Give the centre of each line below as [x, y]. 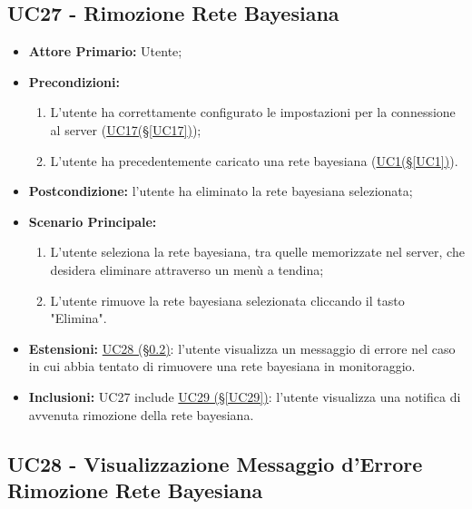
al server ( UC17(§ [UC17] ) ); [126, 129]
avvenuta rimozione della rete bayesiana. [141, 414]
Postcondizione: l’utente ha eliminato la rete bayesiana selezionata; [221, 191]
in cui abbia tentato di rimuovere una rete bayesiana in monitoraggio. [222, 366]
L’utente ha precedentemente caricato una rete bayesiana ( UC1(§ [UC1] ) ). [254, 160]
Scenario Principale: [93, 221]
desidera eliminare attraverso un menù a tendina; [187, 269]
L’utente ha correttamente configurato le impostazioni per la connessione [253, 112]
